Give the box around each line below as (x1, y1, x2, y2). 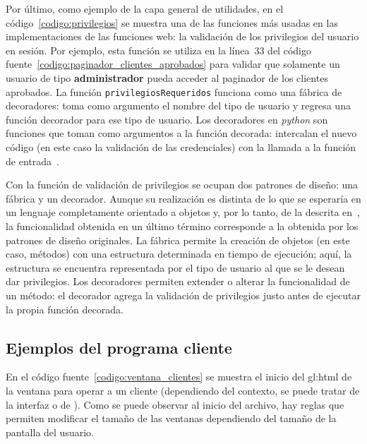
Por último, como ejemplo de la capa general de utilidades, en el (6, 1, 284, 16)
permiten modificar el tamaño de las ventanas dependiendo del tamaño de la (6, 411, 337, 426)
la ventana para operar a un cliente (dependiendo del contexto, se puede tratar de (6, 383, 360, 397)
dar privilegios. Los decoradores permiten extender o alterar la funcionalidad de (6, 274, 350, 289)
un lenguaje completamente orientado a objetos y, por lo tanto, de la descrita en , (6, 205, 360, 220)
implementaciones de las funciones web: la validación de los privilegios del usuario (6, 29, 359, 44)
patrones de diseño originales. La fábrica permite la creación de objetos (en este (6, 232, 350, 247)
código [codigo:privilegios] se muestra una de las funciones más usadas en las (6, 15, 338, 30)
